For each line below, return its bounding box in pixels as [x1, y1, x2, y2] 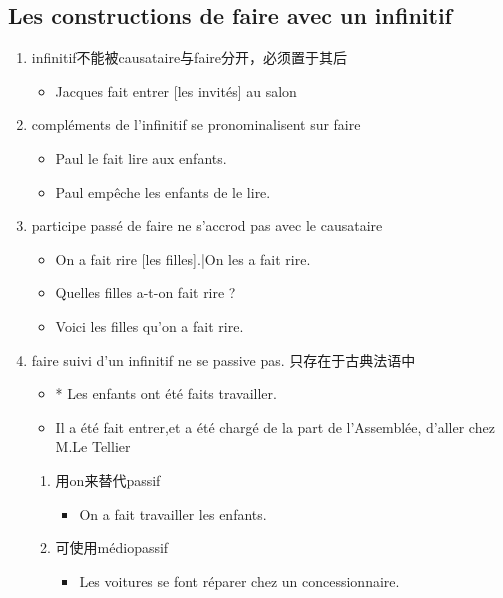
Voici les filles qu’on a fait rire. [55, 315, 244, 336]
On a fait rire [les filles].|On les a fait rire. [55, 248, 311, 269]
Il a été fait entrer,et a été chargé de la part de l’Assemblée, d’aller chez [55, 416, 495, 437]
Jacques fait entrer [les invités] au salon [55, 80, 297, 101]
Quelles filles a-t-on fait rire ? [55, 282, 236, 303]
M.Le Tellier [55, 436, 131, 457]
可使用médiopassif [55, 537, 169, 558]
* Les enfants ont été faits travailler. [55, 383, 277, 404]
